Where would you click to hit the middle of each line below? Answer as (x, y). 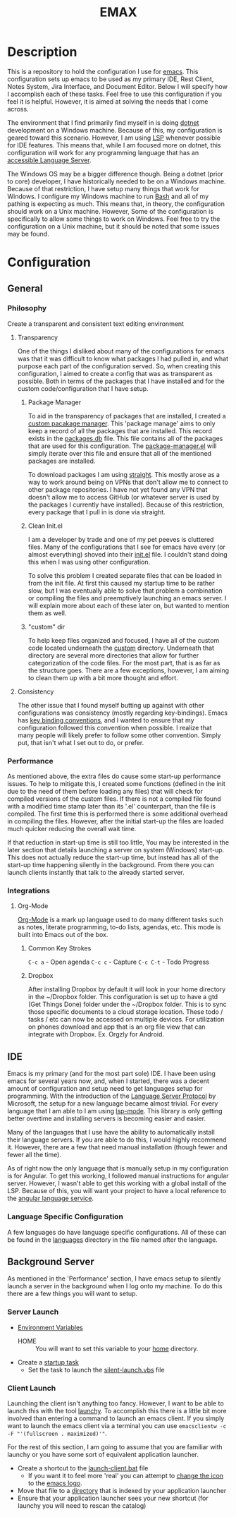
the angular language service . (50, 1198)
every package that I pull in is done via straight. (97, 512)
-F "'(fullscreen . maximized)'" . (57, 1433)
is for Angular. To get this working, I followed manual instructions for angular (118, 1176)
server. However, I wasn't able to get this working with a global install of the (117, 1183)
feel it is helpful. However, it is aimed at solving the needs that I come (108, 101)
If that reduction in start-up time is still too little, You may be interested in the (118, 842)
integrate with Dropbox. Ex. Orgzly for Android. (96, 1034)
